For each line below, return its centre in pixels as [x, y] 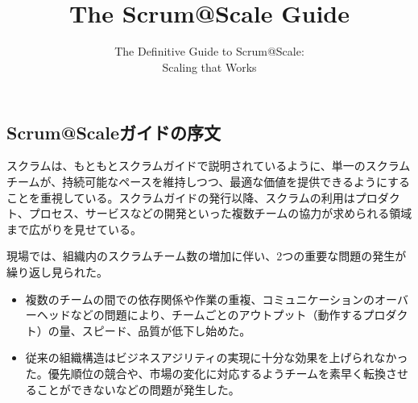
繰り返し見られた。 [57, 272]
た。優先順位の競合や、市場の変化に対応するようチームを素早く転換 [205, 373]
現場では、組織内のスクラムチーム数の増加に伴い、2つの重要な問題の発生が [207, 256]
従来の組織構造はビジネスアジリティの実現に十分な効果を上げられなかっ [217, 357]
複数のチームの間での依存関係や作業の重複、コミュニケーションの [200, 299]
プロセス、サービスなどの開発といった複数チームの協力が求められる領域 [220, 213]
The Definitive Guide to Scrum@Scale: [209, 51]
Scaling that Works [209, 67]
